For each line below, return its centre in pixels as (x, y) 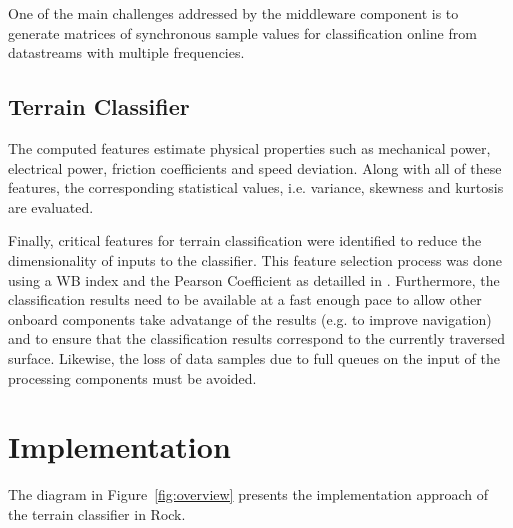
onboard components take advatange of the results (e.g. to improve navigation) (250, 318)
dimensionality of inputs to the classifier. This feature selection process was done (255, 259)
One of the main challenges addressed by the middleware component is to (233, 13)
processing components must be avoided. (132, 377)
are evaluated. (51, 206)
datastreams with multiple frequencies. (126, 52)
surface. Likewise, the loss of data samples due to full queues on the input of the (254, 357)
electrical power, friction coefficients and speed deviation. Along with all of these (255, 167)
